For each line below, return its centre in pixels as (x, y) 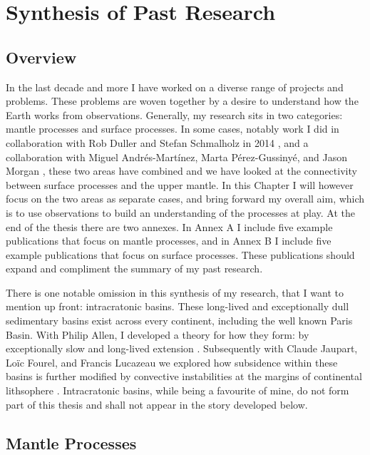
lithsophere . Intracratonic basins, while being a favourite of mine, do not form (178, 390)
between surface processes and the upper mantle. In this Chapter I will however (180, 184)
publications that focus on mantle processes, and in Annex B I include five (169, 241)
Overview (41, 57)
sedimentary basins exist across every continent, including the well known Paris (179, 321)
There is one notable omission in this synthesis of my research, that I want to (175, 292)
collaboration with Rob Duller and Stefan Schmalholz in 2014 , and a (157, 142)
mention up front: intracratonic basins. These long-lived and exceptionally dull (178, 306)
